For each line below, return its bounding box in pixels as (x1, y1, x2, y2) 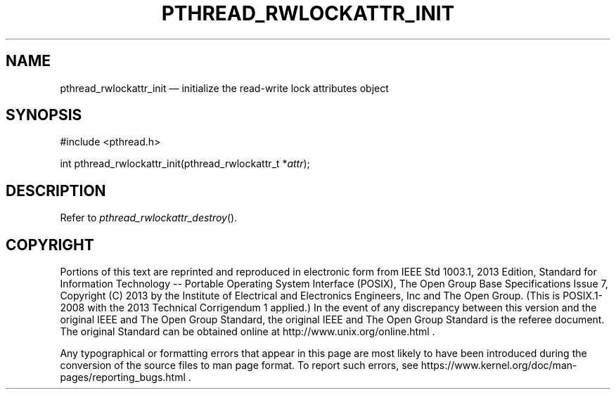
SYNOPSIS (6, 106, 82, 124)
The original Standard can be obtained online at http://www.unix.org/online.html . (60, 325, 435, 338)
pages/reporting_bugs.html (60, 371, 186, 384)
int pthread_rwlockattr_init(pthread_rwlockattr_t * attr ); (60, 157, 310, 170)
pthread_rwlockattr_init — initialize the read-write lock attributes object (60, 82, 389, 94)
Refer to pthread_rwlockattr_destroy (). (60, 212, 238, 224)
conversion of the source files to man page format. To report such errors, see (60, 359, 418, 372)
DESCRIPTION (6, 181, 106, 200)
